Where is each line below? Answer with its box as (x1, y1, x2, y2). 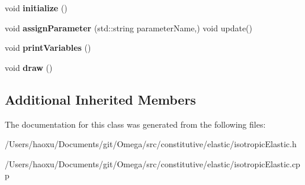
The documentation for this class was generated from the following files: (5, 118, 266, 130)
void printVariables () (5, 41, 91, 54)
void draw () (5, 61, 53, 73)
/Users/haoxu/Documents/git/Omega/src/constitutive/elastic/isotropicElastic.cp (5, 157, 300, 170)
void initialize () (5, 2, 68, 14)
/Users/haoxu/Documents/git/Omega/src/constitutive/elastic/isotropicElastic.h (5, 138, 297, 150)
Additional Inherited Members (5, 90, 196, 108)
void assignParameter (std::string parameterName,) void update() (5, 21, 252, 34)
